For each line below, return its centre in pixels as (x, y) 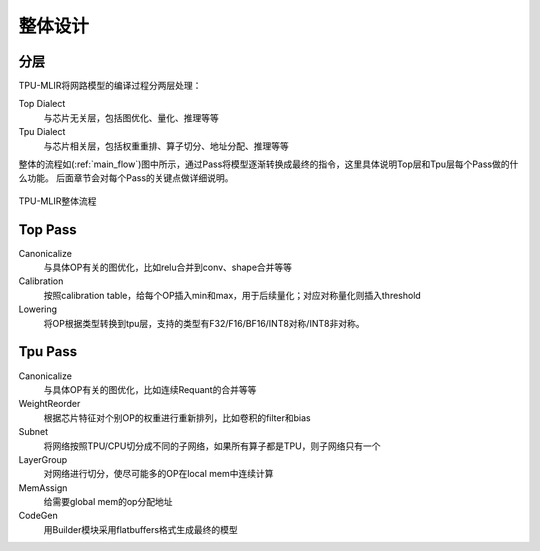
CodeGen (38, 516)
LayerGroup (43, 459)
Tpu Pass (48, 351)
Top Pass (47, 229)
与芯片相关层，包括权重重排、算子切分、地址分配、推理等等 (166, 146)
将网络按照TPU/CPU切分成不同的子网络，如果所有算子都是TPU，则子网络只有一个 (212, 446)
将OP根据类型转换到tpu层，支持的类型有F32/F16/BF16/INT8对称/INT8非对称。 (204, 323)
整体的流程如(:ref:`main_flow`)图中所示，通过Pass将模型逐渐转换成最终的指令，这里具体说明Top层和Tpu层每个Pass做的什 (268, 164)
